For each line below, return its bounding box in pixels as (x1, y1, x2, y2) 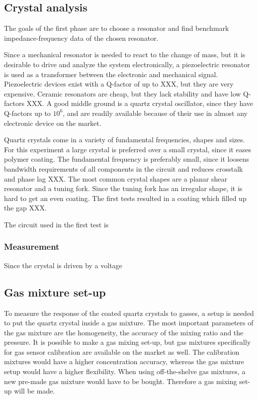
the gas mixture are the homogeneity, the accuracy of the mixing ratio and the (4, 327, 244, 337)
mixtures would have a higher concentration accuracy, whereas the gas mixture (4, 356, 245, 367)
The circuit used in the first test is (4, 219, 109, 229)
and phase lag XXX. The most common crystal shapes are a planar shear (4, 173, 227, 184)
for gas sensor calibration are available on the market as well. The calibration (4, 346, 240, 357)
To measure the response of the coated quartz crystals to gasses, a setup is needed (4, 307, 254, 318)
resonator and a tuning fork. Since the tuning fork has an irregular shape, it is (4, 183, 243, 194)
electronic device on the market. (4, 117, 101, 128)
